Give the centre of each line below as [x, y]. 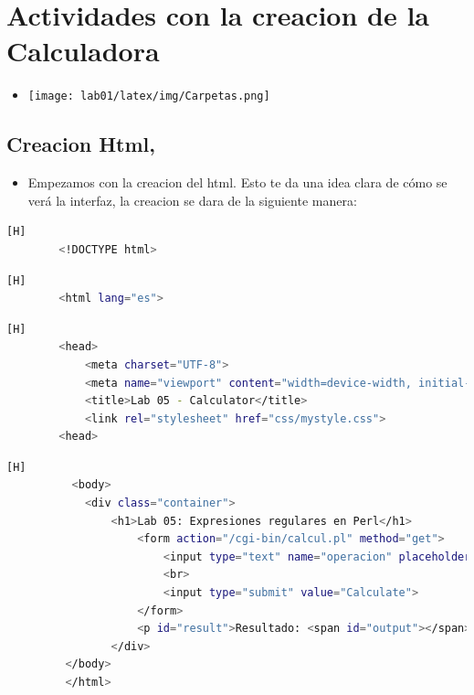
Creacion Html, [81, 144]
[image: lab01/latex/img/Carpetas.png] [149, 96]
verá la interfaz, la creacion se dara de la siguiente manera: [192, 200]
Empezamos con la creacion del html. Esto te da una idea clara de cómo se [237, 182]
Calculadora [83, 51]
